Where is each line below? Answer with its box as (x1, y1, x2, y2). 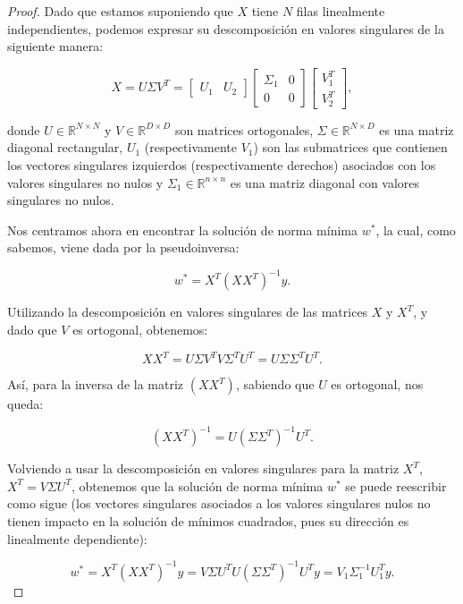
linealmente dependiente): (7, 529, 147, 548)
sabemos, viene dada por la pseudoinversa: (7, 238, 240, 257)
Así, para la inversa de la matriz (7, 375, 184, 394)
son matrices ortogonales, (174, 120, 314, 139)
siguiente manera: (7, 37, 104, 55)
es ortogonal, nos (331, 375, 424, 394)
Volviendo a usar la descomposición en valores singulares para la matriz (7, 459, 400, 478)
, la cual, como (375, 220, 456, 239)
